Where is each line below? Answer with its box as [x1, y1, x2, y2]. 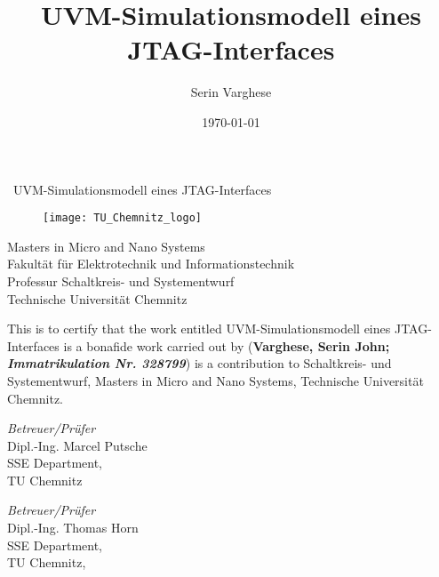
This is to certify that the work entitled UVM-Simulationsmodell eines [7, 319, 391, 338]
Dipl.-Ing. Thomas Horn [7, 518, 139, 537]
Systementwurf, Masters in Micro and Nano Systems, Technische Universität [7, 371, 424, 389]
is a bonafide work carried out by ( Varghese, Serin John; [63, 336, 390, 355]
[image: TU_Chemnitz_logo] [43, 212, 202, 225]
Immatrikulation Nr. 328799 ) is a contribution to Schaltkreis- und [7, 354, 392, 373]
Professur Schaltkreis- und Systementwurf [7, 271, 235, 290]
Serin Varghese [190, 83, 272, 101]
